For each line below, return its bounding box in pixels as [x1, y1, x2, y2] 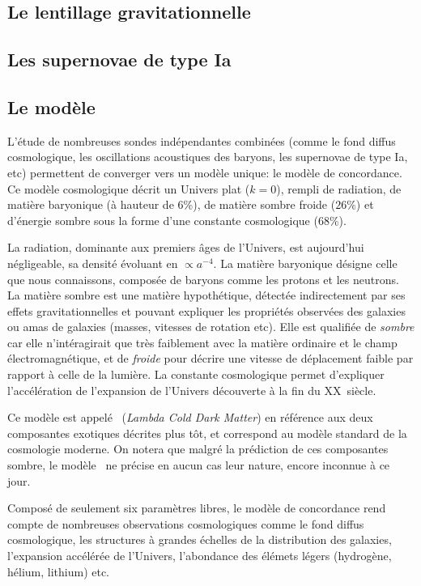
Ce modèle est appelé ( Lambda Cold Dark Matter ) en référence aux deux [7, 409, 373, 426]
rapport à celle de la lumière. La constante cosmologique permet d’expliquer [7, 366, 385, 383]
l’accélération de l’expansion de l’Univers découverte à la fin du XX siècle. [7, 381, 376, 398]
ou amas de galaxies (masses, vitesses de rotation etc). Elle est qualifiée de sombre [7, 318, 415, 335]
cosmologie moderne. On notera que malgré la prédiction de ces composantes [7, 440, 389, 457]
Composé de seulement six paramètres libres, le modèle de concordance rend [7, 499, 386, 516]
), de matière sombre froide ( [193, 196, 336, 213]
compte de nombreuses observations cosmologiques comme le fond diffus [7, 515, 364, 532]
